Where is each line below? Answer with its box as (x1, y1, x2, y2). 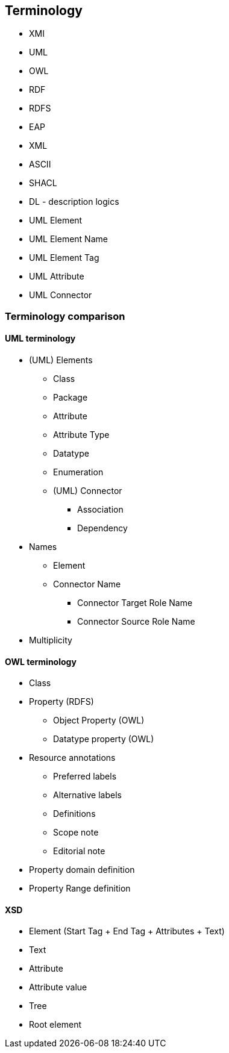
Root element (29, 1019, 82, 1030)
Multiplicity (29, 635, 72, 646)
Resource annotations (29, 752, 116, 763)
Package (53, 392, 88, 403)
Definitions (53, 808, 96, 819)
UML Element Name (29, 234, 108, 245)
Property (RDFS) (29, 696, 94, 707)
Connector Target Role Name (77, 598, 193, 608)
